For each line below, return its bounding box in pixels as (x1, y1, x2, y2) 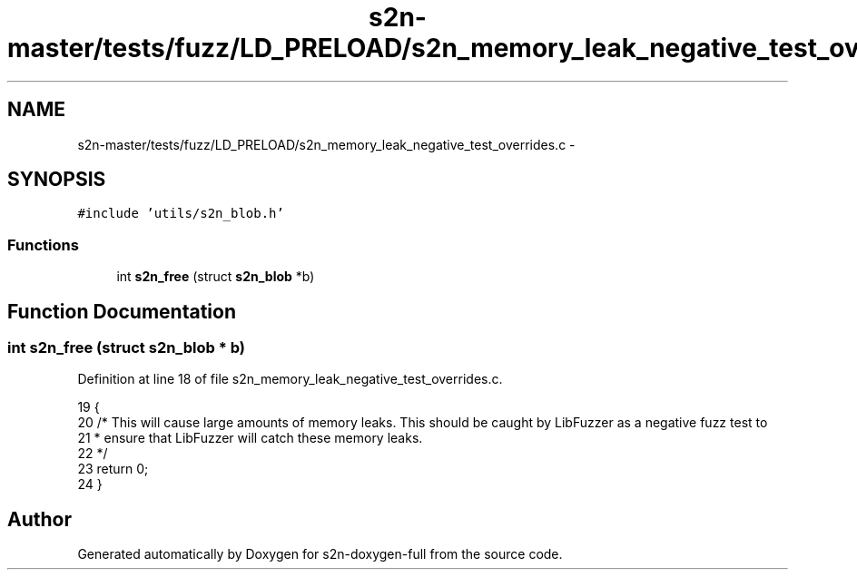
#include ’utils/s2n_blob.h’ (77, 206, 284, 221)
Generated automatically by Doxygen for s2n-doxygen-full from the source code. (77, 546, 563, 562)
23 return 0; (77, 461, 149, 477)
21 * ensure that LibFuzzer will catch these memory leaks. (77, 430, 423, 446)
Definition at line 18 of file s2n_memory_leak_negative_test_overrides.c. (77, 371, 503, 387)
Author (7, 507, 72, 531)
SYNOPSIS (7, 168, 106, 191)
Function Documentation (7, 299, 236, 323)
